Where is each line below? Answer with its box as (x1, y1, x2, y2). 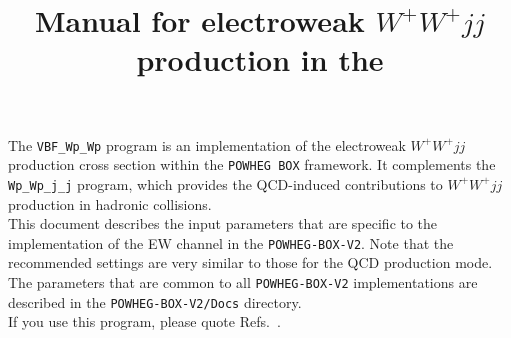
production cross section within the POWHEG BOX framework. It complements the (8, 154, 496, 175)
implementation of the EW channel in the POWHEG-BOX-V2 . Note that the (8, 232, 454, 253)
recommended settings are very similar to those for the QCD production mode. (8, 252, 493, 273)
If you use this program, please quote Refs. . (8, 311, 281, 332)
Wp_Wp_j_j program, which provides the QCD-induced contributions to (8, 173, 443, 194)
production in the (136, 39, 384, 80)
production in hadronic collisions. (8, 193, 212, 214)
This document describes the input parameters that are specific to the (8, 213, 438, 234)
